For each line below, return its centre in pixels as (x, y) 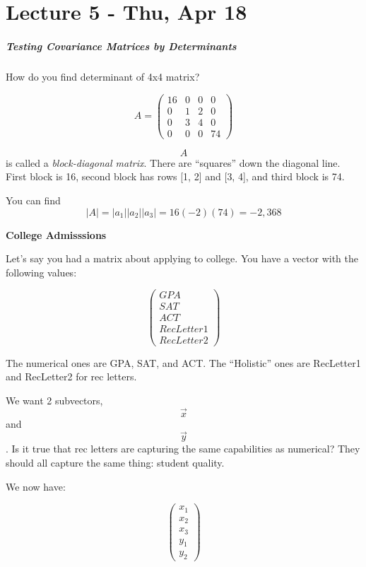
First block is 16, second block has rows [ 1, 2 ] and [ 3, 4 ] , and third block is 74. (175, 176)
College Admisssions (56, 234)
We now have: (36, 486)
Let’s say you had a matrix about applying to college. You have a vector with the (182, 258)
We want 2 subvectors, (54, 400)
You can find (33, 200)
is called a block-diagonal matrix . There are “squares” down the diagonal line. (173, 162)
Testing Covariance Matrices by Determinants (121, 46)
